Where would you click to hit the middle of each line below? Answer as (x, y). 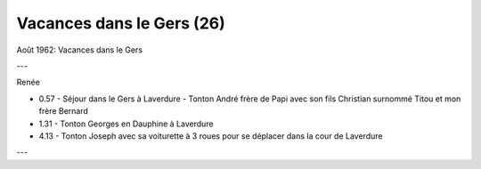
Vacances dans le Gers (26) (121, 23)
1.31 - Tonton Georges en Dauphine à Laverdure (126, 124)
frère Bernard (64, 111)
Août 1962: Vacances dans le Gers (79, 50)
